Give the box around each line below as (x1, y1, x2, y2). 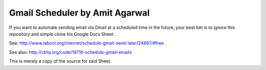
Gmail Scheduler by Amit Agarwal (9, 7, 150, 18)
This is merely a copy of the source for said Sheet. (9, 58, 112, 64)
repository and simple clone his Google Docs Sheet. (9, 31, 115, 37)
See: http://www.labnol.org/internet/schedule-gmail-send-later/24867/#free (9, 40, 164, 46)
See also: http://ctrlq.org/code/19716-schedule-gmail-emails (9, 49, 132, 55)
